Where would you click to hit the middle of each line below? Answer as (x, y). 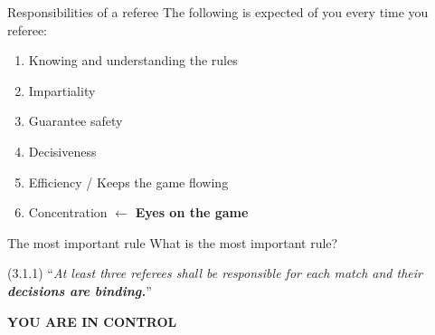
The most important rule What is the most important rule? (173, 242)
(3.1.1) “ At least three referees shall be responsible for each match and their (215, 273)
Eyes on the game (192, 212)
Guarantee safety (76, 121)
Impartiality (62, 90)
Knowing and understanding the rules (133, 60)
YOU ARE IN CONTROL (92, 321)
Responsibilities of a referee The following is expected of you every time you (218, 12)
